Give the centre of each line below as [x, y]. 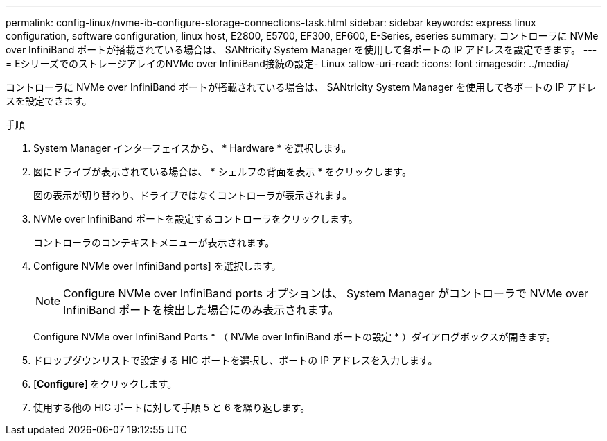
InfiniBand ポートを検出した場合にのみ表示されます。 [201, 310]
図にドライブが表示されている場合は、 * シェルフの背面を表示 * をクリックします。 [222, 172]
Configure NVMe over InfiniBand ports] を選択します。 [157, 266]
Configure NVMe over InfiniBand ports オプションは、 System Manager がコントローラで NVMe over [326, 293]
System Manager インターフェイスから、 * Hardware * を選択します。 [193, 148]
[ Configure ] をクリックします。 [105, 384]
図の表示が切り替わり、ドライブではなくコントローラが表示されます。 [193, 195]
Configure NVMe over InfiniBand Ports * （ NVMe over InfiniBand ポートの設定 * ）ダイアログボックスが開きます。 [295, 337]
